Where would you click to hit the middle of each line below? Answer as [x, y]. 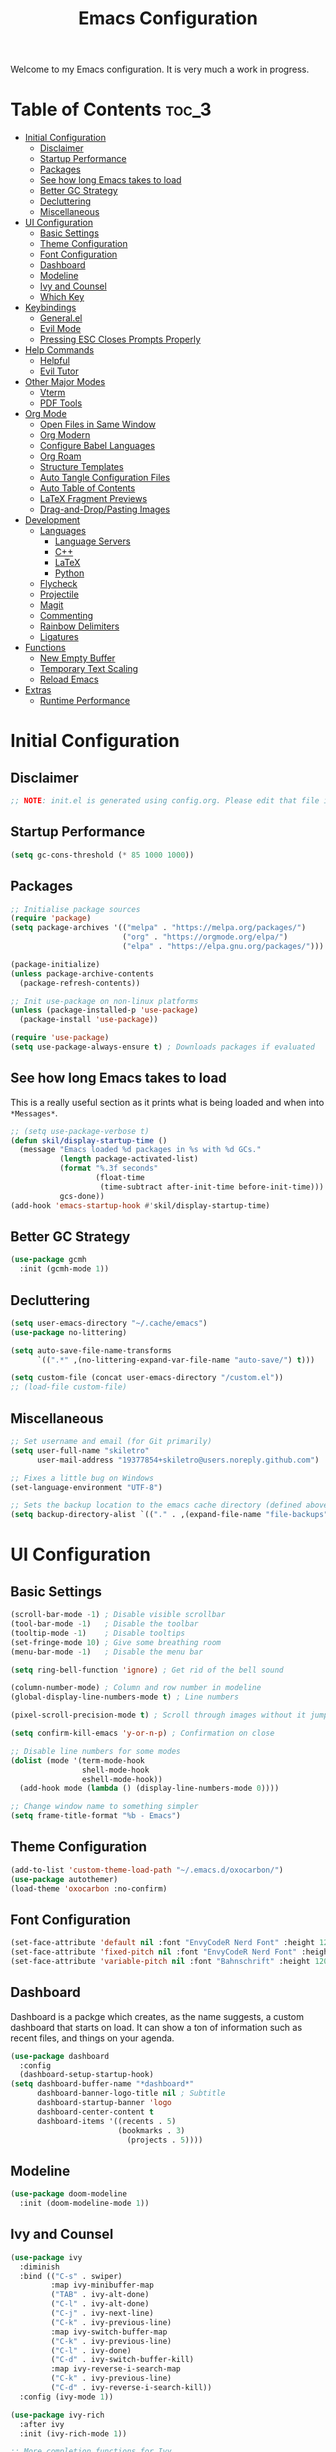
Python [69, 573]
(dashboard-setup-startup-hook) [87, 2075]
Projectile [59, 594]
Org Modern [65, 435]
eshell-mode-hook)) [122, 1779]
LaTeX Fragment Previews [93, 499]
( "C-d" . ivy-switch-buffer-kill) [122, 2360]
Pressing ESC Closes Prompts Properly [120, 339]
